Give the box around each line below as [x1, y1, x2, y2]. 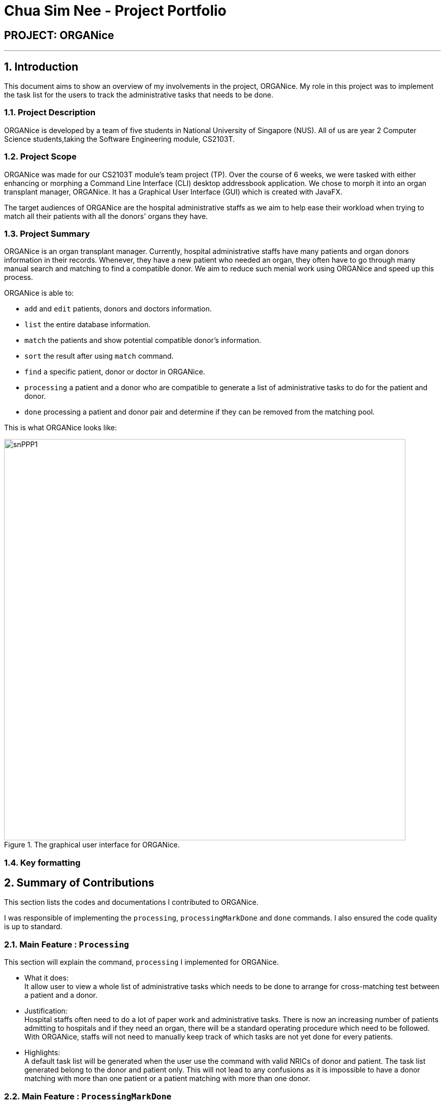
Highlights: [24, 1048, 60, 1057]
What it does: [24, 973, 69, 983]
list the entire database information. [24, 320, 151, 329]
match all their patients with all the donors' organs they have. [4, 211, 208, 220]
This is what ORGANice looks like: [4, 423, 117, 432]
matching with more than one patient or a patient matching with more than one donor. [24, 1074, 310, 1083]
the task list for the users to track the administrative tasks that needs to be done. [4, 90, 274, 100]
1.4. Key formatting [4, 857, 81, 868]
